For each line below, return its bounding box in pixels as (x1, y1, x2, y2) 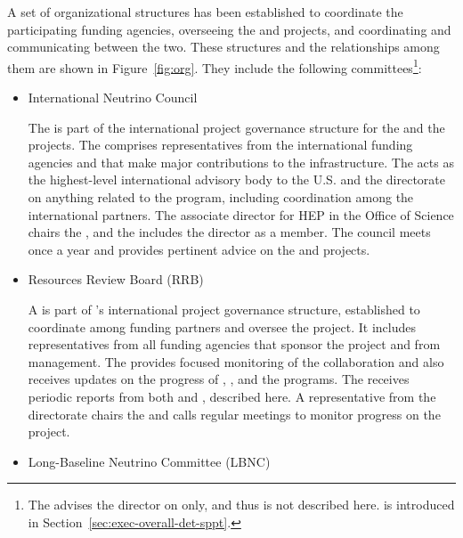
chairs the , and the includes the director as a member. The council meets (28, 223, 431, 241)
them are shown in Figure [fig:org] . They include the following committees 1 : (7, 55, 422, 77)
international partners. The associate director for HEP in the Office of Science (28, 205, 454, 224)
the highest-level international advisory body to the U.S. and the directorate (28, 170, 445, 189)
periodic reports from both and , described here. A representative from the (28, 387, 436, 405)
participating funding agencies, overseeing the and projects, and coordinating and (7, 20, 451, 38)
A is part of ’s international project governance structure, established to (28, 299, 420, 318)
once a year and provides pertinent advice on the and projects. (28, 240, 370, 258)
